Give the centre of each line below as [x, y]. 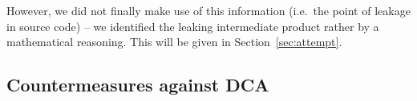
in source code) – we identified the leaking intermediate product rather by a [193, 26]
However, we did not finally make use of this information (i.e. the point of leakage [208, 10]
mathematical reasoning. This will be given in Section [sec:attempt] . [174, 42]
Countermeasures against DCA [138, 85]
